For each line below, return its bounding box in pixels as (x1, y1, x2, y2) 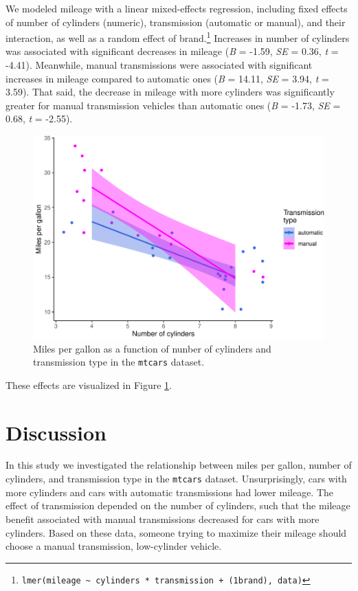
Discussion (5, 418, 107, 446)
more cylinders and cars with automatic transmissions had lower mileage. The (5, 484, 334, 499)
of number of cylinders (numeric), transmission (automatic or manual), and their (5, 14, 346, 29)
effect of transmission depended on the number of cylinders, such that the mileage (5, 498, 350, 513)
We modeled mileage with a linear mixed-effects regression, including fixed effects (5, 1, 348, 15)
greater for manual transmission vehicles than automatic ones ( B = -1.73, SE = (5, 98, 341, 112)
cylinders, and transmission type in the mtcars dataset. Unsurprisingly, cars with (5, 471, 347, 486)
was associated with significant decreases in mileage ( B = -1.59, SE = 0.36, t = (5, 44, 339, 58)
